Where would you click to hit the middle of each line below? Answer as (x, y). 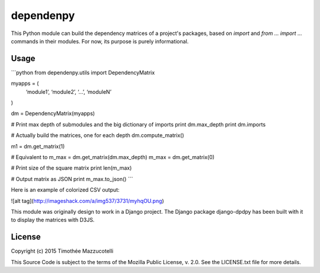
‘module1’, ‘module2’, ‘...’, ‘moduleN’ (69, 91)
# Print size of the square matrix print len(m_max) (71, 168)
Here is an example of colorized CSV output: (65, 190)
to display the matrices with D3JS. (53, 220)
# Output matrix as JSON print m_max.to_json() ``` (72, 179)
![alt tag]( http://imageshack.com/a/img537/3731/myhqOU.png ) (87, 201)
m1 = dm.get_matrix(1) (38, 146)
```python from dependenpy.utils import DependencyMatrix (83, 72)
